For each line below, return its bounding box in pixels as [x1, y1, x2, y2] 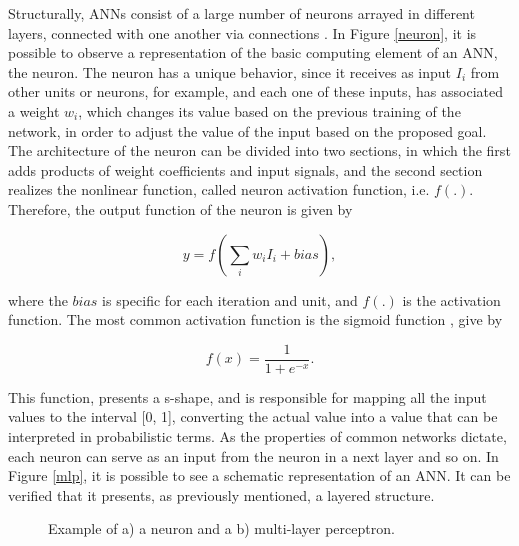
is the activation [402, 289, 501, 310]
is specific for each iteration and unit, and [102, 289, 358, 310]
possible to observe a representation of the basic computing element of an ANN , [8, 42, 498, 63]
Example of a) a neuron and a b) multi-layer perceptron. [48, 518, 395, 539]
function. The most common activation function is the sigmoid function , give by [8, 309, 503, 330]
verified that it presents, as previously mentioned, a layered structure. [8, 484, 435, 505]
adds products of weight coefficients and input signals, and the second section [8, 159, 483, 180]
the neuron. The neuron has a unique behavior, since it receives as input [8, 61, 452, 82]
